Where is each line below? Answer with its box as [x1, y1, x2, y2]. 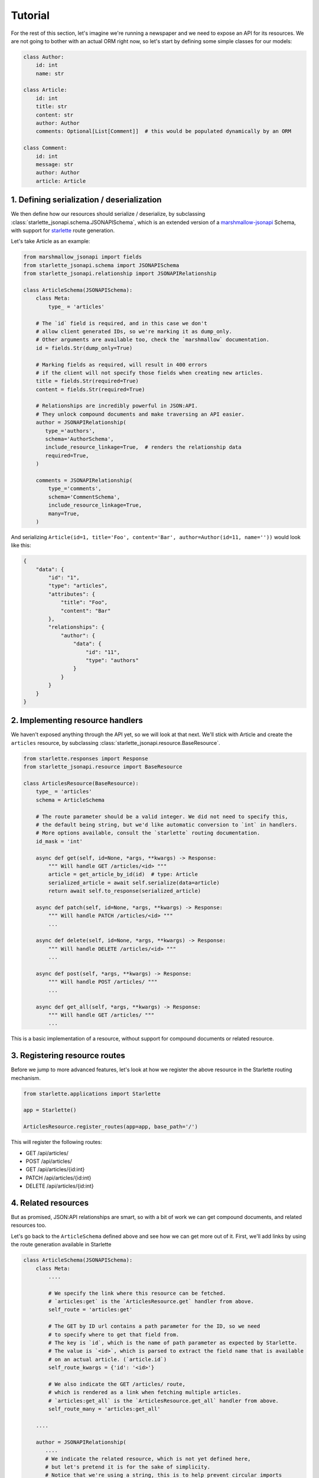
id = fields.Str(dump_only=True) [35, 345, 133, 351]
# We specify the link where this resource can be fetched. [48, 1289, 226, 1297]
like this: [11, 542, 31, 549]
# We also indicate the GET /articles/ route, [48, 1381, 185, 1388]
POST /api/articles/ [25, 1158, 72, 1165]
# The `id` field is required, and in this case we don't [35, 320, 207, 326]
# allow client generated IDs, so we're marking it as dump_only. [35, 328, 233, 335]
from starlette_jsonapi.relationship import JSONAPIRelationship [23, 270, 217, 277]
